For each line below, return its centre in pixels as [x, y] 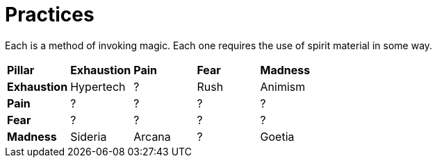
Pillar [21, 70]
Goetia [277, 136]
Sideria [89, 136]
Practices [50, 15]
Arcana [152, 136]
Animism [283, 86]
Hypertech [98, 86]
